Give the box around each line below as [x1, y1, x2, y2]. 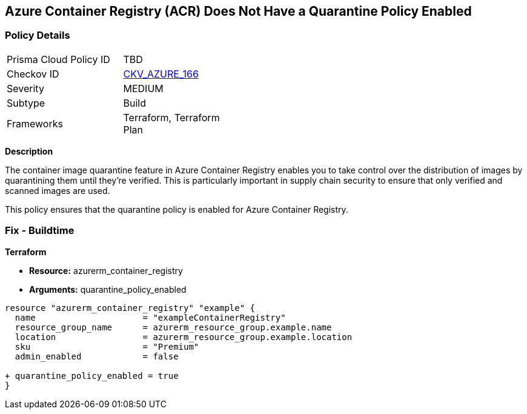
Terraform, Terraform [123, 111, 220, 124]
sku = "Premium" [15, 341, 199, 352]
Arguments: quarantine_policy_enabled [29, 284, 187, 295]
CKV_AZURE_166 [123, 67, 199, 80]
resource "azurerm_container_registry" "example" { [5, 302, 256, 313]
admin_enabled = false [15, 351, 179, 361]
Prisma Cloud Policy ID [7, 53, 110, 65]
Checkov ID [7, 67, 59, 80]
